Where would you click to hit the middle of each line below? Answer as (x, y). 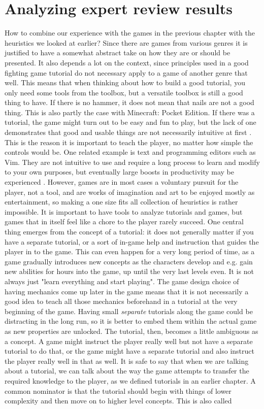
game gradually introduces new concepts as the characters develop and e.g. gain (129, 261)
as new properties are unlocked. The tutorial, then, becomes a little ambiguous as (131, 331)
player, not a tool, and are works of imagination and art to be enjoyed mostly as (130, 192)
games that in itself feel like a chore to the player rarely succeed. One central (124, 221)
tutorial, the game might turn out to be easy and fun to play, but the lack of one (130, 122)
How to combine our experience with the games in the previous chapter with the (130, 33)
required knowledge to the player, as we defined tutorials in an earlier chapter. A (130, 380)
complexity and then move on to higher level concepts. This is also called (118, 401)
